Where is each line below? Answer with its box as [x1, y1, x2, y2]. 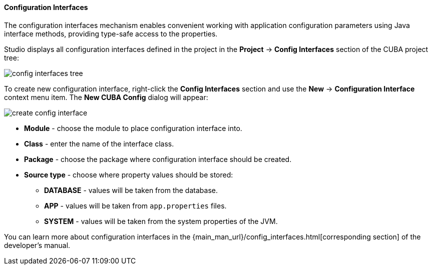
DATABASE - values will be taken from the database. [44, 185, 218, 194]
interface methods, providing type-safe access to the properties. [4, 29, 218, 38]
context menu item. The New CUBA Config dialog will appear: [4, 92, 208, 101]
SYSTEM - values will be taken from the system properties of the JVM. [44, 216, 278, 225]
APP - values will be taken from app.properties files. [44, 201, 227, 210]
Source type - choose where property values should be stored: [24, 170, 233, 179]
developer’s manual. [4, 240, 71, 249]
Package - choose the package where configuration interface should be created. [24, 154, 292, 163]
